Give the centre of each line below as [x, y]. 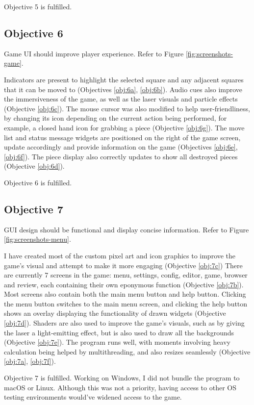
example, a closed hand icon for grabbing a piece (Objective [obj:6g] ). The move [124, 127]
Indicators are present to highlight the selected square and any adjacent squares [124, 79]
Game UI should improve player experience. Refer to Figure [94, 53]
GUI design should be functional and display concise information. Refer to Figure [127, 229]
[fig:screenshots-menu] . [38, 239]
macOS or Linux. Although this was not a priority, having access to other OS [120, 387]
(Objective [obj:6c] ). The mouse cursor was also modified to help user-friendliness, [127, 108]
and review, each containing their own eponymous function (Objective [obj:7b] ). [124, 284]
